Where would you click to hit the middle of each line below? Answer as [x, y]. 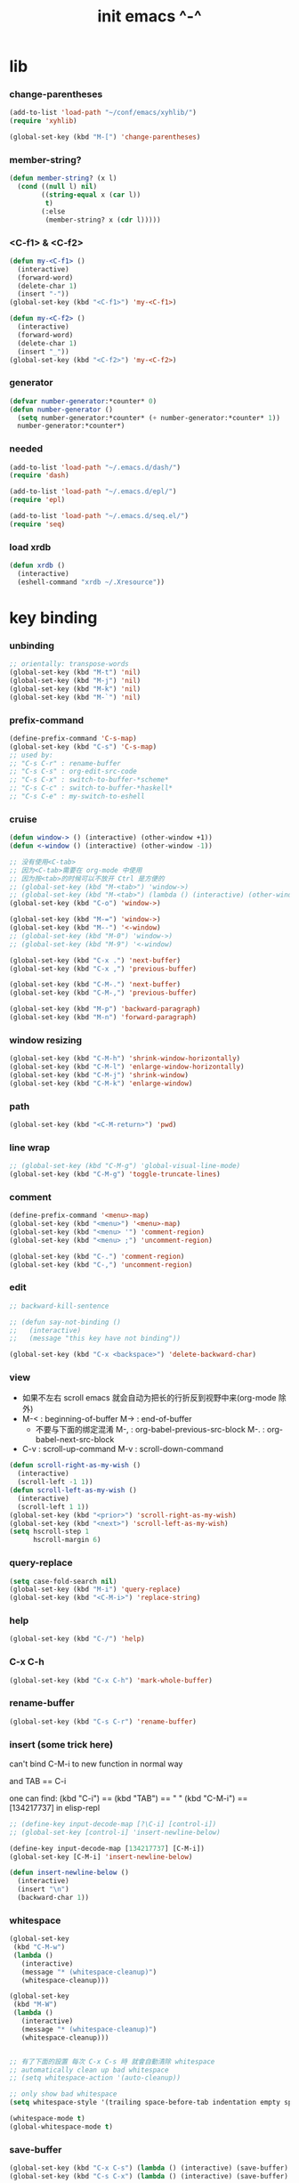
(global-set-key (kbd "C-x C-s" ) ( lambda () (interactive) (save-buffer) [149, 2168]
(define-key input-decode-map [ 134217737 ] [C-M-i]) [107, 1848]
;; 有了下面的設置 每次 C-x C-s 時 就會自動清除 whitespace [112, 2061]
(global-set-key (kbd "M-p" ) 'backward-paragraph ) [105, 1009]
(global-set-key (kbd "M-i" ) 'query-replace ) [95, 1590]
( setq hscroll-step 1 [49, 1532]
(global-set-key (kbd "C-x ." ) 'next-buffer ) [95, 960]
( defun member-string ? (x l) [63, 179]
